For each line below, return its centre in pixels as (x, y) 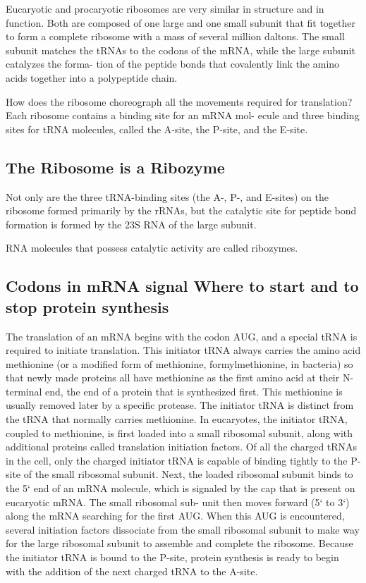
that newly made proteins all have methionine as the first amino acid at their (173, 378)
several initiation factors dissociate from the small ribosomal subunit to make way (183, 529)
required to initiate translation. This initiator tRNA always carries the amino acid (183, 350)
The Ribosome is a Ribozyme (115, 167)
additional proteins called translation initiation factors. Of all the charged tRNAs (182, 447)
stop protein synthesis (87, 306)
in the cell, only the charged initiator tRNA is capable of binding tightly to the (177, 460)
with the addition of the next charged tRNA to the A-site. (132, 571)
